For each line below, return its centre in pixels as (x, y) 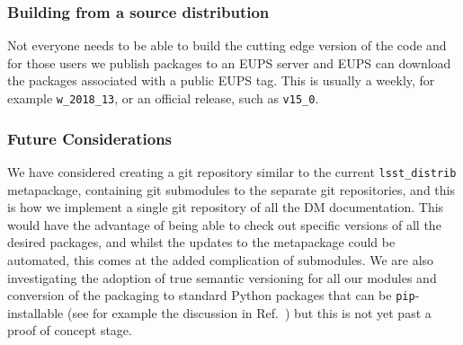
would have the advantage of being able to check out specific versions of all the (224, 224)
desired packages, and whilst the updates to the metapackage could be (201, 242)
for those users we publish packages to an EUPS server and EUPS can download (229, 62)
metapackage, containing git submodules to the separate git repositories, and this (231, 189)
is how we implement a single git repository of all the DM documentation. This (226, 207)
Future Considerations (90, 138)
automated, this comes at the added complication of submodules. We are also (221, 259)
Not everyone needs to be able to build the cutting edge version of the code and (227, 45)
